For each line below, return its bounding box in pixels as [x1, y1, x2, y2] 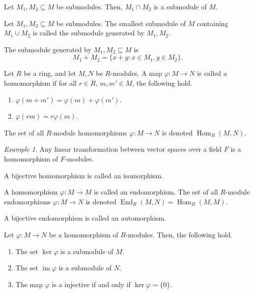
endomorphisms [4, 196, 51, 206]
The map [15, 279, 43, 289]
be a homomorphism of [49, 229, 118, 239]
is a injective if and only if [52, 279, 131, 289]
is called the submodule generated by [32, 28, 144, 38]
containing [197, 18, 228, 28]
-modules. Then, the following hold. [125, 229, 233, 239]
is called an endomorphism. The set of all [94, 187, 218, 197]
